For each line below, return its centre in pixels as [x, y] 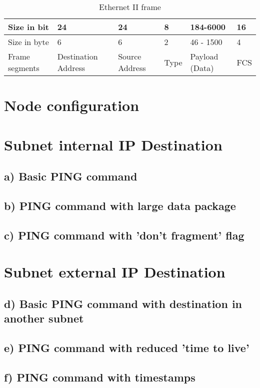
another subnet [44, 318]
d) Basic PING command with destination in [123, 303]
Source [130, 56]
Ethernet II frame [130, 7]
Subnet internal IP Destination [113, 144]
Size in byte [28, 42]
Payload [204, 56]
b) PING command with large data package [120, 205]
